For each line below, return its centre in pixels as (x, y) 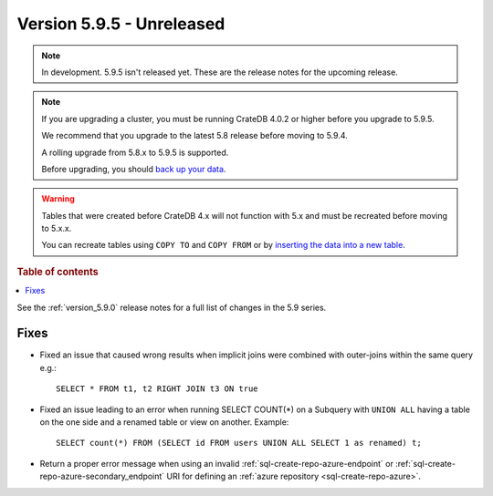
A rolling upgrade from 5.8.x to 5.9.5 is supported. (135, 152)
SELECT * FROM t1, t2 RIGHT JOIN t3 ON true (157, 389)
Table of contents (58, 272)
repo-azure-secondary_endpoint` (102, 476)
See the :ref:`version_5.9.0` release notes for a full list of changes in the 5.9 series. (172, 307)
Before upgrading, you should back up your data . (134, 169)
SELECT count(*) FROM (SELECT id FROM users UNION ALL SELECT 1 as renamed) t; (239, 443)
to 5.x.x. (57, 229)
